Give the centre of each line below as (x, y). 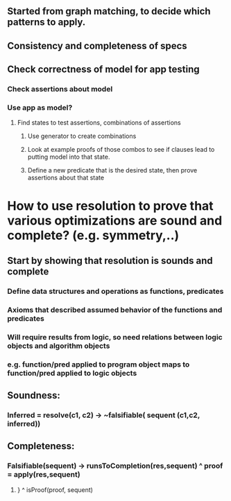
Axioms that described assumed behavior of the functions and (115, 310)
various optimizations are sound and (115, 220)
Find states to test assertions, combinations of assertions (99, 123)
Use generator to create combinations (82, 136)
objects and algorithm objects (59, 346)
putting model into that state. (69, 157)
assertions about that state (66, 178)
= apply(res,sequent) (44, 475)
